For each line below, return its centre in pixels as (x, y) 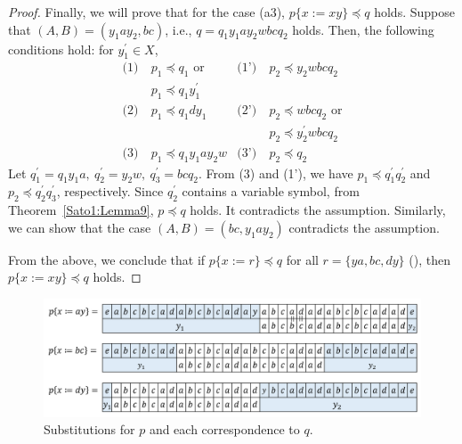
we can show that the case (80, 227)
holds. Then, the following (363, 29)
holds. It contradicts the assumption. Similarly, (318, 210)
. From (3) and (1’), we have (276, 173)
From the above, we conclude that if (107, 259)
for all (302, 259)
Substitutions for (89, 429)
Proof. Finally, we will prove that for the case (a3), (147, 12)
